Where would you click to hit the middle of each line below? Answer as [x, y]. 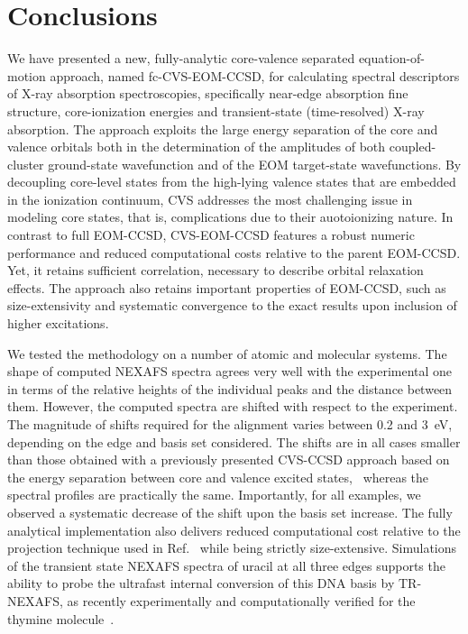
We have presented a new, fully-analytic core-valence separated [181, 58]
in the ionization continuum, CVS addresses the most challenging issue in [210, 199]
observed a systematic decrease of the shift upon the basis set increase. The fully [230, 512]
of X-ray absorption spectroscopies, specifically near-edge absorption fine [208, 93]
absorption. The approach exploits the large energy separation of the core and [223, 129]
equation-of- [392, 58]
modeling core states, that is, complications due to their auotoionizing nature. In [230, 217]
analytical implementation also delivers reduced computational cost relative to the [234, 530]
